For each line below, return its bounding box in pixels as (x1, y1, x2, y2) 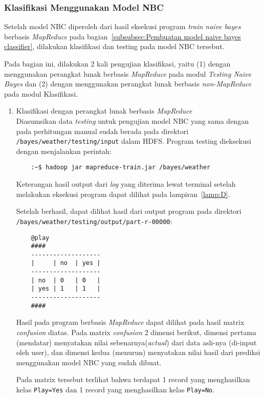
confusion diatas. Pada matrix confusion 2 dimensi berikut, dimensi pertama (16, 327, 257, 337)
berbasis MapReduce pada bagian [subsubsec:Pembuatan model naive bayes (4, 31, 241, 41)
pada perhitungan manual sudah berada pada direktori (16, 125, 189, 136)
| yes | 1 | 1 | (31, 285, 101, 293)
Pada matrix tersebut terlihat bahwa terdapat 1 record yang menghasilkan (16, 374, 250, 385)
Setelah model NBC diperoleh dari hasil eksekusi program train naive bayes (4, 21, 241, 32)
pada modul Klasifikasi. (4, 88, 78, 99)
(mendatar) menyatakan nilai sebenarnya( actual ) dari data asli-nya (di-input (16, 337, 257, 347)
